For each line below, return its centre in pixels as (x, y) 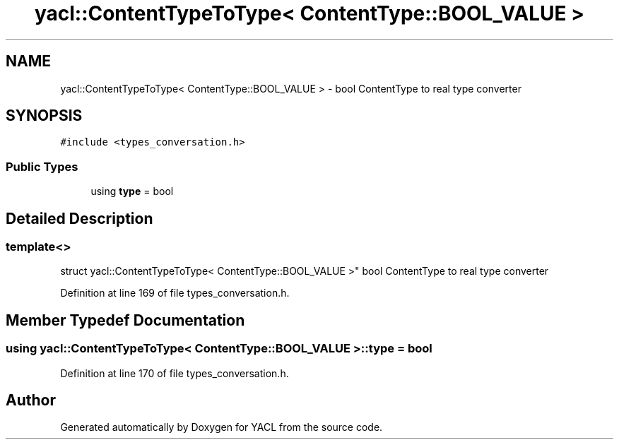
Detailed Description (79, 218)
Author (31, 400)
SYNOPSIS (44, 116)
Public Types (42, 166)
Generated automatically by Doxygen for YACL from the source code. (222, 427)
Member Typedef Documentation (125, 320)
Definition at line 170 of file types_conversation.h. (175, 373)
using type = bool (132, 191)
